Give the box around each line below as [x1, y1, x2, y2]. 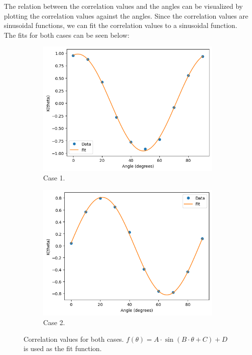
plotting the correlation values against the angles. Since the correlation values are [4, 10, 249, 21]
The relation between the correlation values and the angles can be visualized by [4, 1, 243, 11]
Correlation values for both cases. [24, 333, 124, 344]
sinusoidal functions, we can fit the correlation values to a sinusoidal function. [4, 20, 237, 30]
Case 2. [43, 317, 65, 327]
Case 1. [43, 173, 65, 183]
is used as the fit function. [24, 343, 102, 354]
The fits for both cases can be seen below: [4, 29, 129, 40]
